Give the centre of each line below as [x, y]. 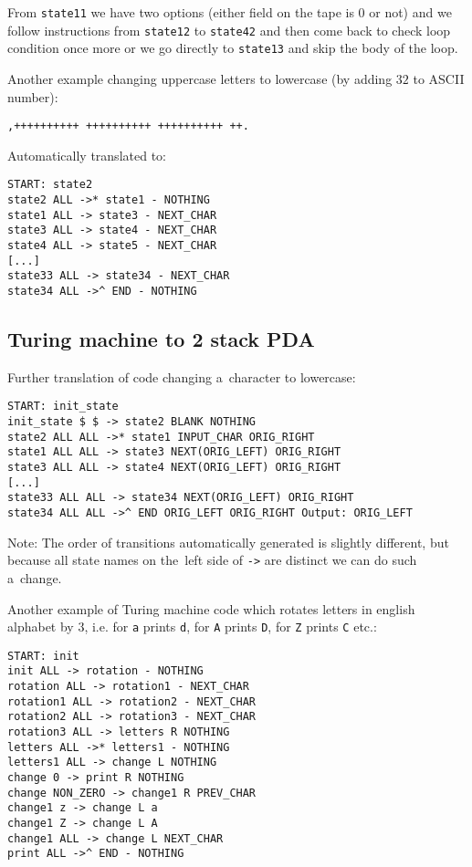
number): [33, 96]
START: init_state [63, 407]
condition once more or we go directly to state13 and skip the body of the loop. [233, 48]
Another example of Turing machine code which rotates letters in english [211, 608]
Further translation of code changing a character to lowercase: [182, 376]
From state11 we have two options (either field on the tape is [181, 12]
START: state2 [50, 185]
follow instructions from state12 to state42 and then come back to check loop [229, 30]
